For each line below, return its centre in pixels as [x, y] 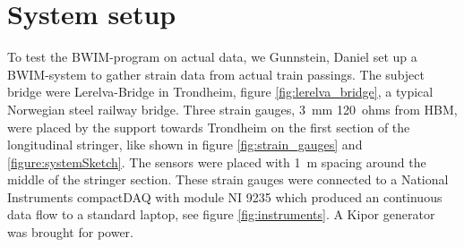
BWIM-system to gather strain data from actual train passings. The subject [216, 74]
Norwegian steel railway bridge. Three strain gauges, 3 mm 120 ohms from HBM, [232, 109]
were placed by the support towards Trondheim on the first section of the [209, 127]
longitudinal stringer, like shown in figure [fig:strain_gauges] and [185, 145]
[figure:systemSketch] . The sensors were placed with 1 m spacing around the [217, 162]
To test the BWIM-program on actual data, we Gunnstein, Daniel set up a [212, 57]
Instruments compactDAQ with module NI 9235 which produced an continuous [225, 196]
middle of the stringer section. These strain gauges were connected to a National [228, 179]
